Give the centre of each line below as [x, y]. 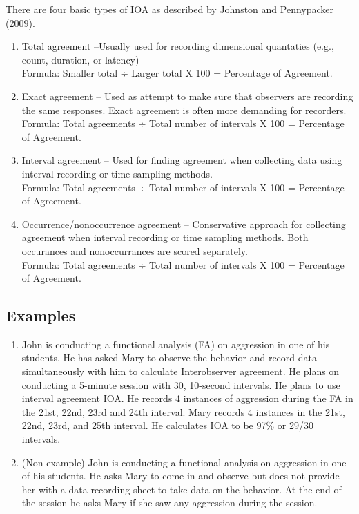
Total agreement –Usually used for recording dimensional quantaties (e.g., [178, 46]
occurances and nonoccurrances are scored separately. [135, 250]
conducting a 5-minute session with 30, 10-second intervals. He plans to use [181, 384]
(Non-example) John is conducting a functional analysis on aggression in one [184, 462]
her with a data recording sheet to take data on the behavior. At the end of [182, 489]
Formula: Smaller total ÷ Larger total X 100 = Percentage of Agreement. [177, 73]
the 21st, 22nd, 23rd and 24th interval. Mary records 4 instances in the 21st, [183, 411]
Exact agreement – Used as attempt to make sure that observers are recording [187, 96]
